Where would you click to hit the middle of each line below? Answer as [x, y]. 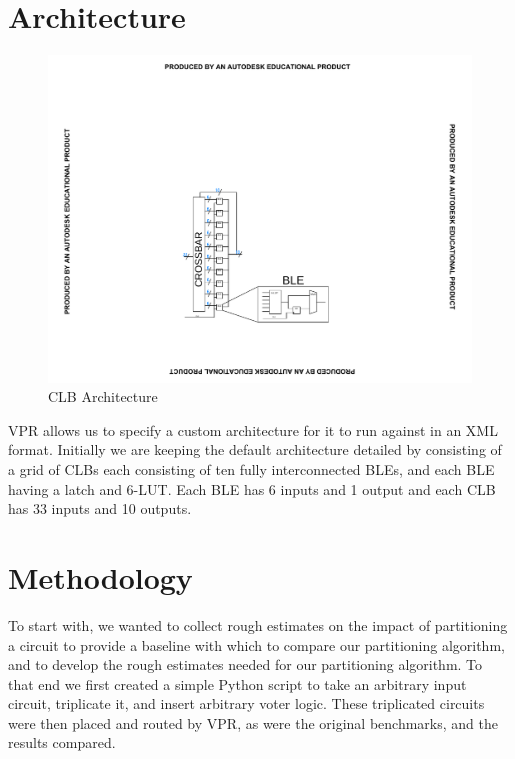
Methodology [100, 576]
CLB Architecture [103, 396]
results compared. [62, 742]
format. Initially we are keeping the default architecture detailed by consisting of [255, 449]
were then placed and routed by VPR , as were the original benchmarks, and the [253, 722]
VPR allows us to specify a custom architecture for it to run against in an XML [253, 429]
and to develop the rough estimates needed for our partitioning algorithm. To [245, 664]
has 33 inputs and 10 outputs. [100, 508]
